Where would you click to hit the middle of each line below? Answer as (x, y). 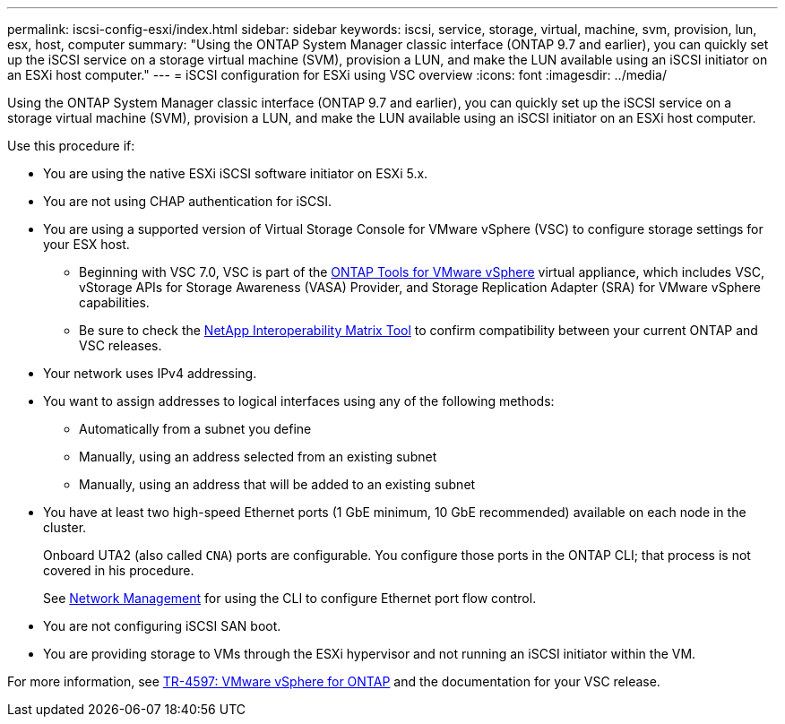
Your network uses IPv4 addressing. (150, 373)
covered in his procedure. (119, 570)
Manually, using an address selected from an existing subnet (258, 457)
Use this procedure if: (71, 146)
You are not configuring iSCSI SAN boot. (162, 626)
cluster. (65, 527)
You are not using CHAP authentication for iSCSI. (187, 201)
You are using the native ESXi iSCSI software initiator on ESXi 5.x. (236, 173)
